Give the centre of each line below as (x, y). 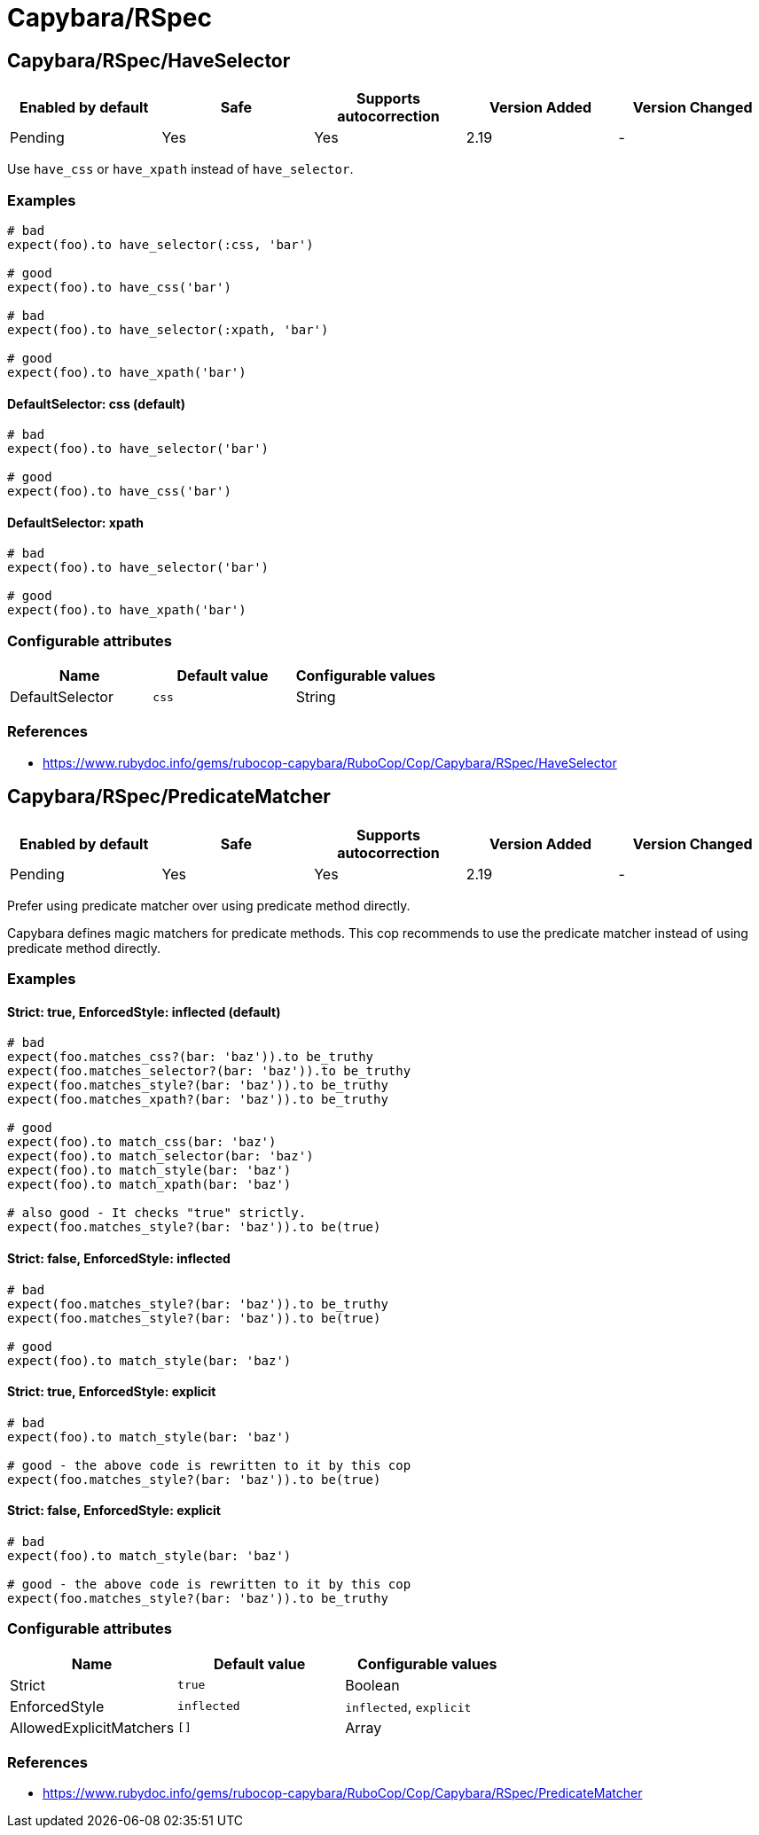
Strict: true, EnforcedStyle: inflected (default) (144, 1011)
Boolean (372, 1685)
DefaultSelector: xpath (75, 522)
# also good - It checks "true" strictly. (157, 1213)
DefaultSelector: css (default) (97, 403)
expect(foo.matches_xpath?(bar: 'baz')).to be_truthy (198, 1100)
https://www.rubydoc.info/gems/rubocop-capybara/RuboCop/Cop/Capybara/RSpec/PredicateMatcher (343, 1793)
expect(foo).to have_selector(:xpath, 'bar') (168, 329)
